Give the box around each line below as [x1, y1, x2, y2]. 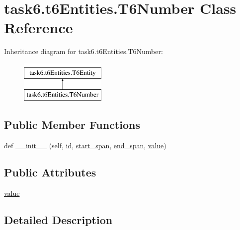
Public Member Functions [4, 117, 140, 132]
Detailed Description [4, 212, 113, 228]
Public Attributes [4, 165, 96, 180]
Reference [4, 17, 73, 38]
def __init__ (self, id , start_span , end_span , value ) [4, 140, 166, 151]
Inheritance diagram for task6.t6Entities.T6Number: [4, 46, 163, 57]
